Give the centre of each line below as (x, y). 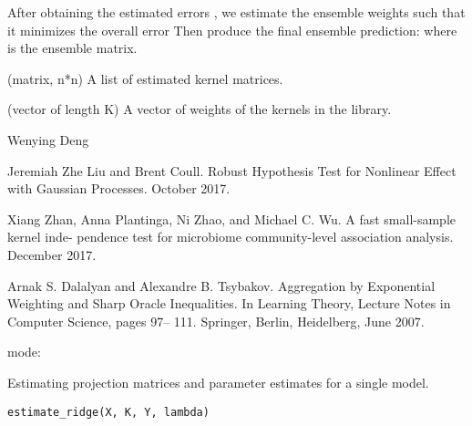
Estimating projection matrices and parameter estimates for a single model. (218, 382)
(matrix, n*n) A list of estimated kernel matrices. (145, 78)
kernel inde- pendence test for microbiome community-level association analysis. (231, 237)
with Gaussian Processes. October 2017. (119, 188)
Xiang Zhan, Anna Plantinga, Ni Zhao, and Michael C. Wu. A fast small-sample (232, 218)
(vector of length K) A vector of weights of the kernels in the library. (200, 109)
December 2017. (52, 254)
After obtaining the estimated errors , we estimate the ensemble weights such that (236, 12)
